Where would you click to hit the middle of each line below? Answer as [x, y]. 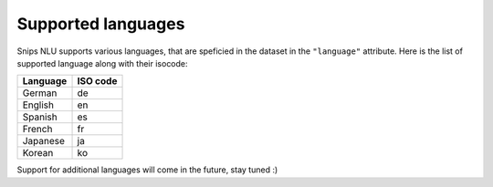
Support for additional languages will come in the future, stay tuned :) [147, 170]
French [37, 130]
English [38, 105]
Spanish [40, 117]
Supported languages [101, 24]
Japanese [44, 141]
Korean [38, 153]
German [40, 93]
